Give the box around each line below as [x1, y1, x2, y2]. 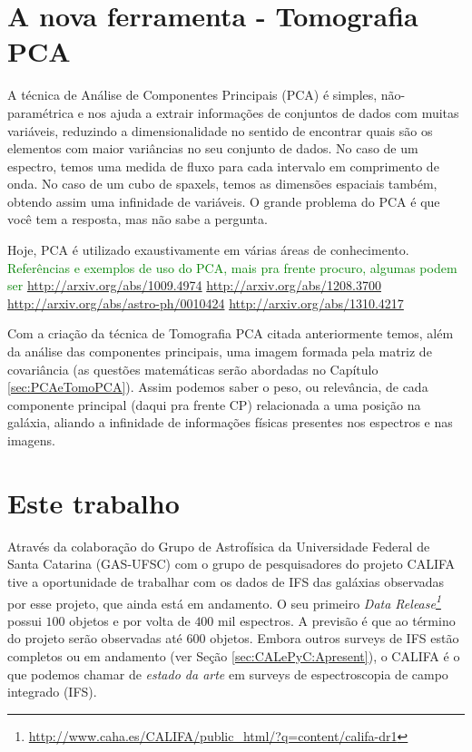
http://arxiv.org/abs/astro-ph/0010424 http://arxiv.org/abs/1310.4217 [7, 293, 404, 312]
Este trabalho [7, 483, 180, 521]
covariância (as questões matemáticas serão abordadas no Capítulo [7, 359, 379, 378]
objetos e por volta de [69, 610, 191, 630]
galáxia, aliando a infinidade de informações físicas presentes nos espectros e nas [7, 413, 453, 432]
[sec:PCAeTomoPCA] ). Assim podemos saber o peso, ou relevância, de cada [7, 377, 428, 396]
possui [7, 610, 42, 630]
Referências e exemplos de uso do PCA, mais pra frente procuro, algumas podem [7, 258, 457, 277]
